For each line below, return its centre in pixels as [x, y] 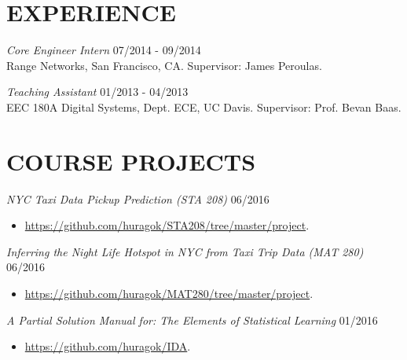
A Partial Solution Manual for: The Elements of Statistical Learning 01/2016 [192, 320]
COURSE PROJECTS [131, 161]
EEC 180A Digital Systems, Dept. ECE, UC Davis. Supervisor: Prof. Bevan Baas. [204, 107]
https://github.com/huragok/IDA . [108, 346]
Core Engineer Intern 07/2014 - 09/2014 [104, 50]
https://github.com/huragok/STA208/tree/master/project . [167, 225]
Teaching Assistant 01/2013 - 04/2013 [97, 92]
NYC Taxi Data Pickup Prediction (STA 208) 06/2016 [138, 198]
